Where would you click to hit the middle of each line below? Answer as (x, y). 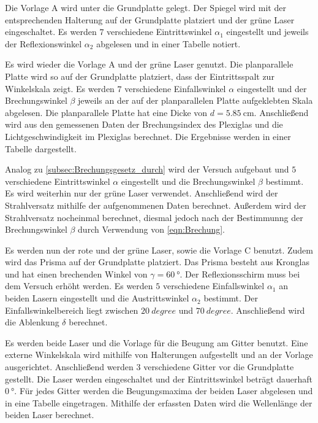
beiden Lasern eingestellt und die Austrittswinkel (97, 298)
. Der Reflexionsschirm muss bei (240, 274)
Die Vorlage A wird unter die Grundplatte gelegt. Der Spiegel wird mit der (146, 7)
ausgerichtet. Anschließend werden (69, 367)
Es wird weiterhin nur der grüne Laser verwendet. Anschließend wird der (142, 193)
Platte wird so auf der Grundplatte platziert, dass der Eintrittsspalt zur (140, 76)
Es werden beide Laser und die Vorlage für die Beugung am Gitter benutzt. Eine (157, 342)
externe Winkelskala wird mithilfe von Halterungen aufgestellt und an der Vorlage (159, 355)
